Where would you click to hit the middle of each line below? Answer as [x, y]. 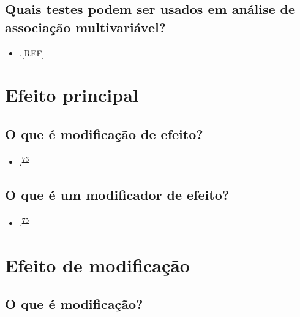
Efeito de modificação [97, 265]
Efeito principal [72, 95]
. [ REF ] [32, 52]
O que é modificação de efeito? [104, 133]
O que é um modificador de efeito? [117, 195]
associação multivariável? [86, 27]
